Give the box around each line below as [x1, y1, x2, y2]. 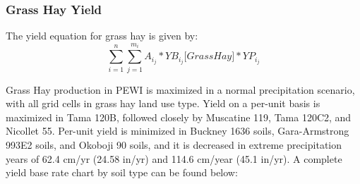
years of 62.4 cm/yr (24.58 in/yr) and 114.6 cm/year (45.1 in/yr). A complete [6, 151, 342, 166]
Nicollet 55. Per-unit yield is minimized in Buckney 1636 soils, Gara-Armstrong [6, 123, 349, 138]
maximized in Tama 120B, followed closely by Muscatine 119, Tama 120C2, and [6, 109, 352, 124]
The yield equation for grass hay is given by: [6, 28, 198, 43]
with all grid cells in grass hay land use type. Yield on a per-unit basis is [6, 96, 320, 111]
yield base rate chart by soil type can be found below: [6, 165, 238, 180]
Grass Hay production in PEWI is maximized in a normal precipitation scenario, [6, 82, 355, 97]
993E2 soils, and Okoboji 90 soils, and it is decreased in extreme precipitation [6, 137, 342, 152]
